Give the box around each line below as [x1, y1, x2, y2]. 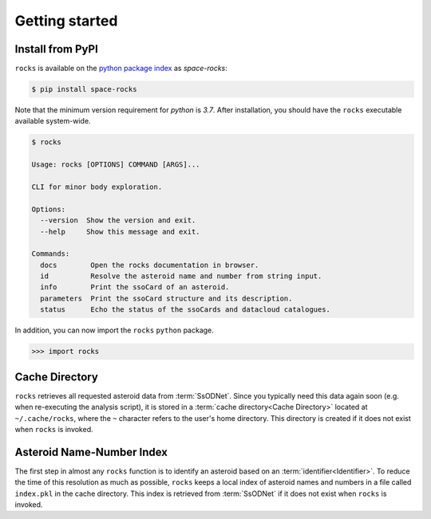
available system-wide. [14, 116, 91, 126]
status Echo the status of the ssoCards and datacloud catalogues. [40, 305, 331, 314]
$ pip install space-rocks [31, 85, 137, 94]
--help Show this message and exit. [40, 227, 200, 236]
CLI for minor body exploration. [31, 182, 163, 191]
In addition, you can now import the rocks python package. [14, 325, 215, 335]
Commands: [31, 250, 70, 258]
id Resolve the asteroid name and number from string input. [40, 272, 322, 281]
